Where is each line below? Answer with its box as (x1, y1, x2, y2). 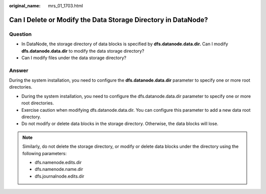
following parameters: (22, 150, 67, 156)
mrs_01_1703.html (48, 3, 83, 8)
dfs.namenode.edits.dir (34, 159, 82, 165)
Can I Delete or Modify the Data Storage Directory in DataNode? (9, 15, 208, 24)
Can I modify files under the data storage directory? (21, 55, 127, 61)
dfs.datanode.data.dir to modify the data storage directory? (21, 48, 145, 54)
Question (9, 31, 32, 37)
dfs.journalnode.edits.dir (34, 173, 85, 179)
